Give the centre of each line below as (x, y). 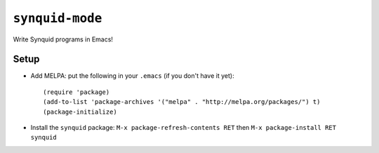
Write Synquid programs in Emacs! (63, 39)
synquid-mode (58, 18)
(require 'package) (77, 92)
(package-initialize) (80, 112)
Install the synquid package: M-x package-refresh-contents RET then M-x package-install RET (184, 128)
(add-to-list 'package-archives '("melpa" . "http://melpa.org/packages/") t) (182, 102)
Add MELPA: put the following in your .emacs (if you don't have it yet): (132, 76)
